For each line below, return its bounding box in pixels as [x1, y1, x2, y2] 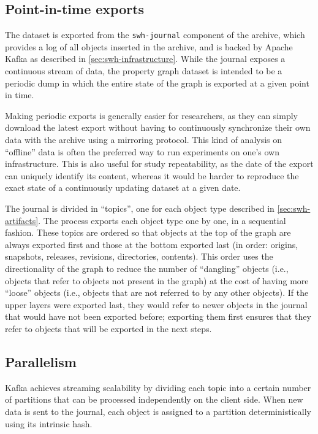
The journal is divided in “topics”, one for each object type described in [5, 201, 274, 214]
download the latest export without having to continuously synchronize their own [5, 121, 311, 134]
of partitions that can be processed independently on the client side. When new [5, 393, 303, 406]
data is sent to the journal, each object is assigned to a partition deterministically [5, 405, 311, 417]
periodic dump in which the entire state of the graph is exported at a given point [5, 76, 309, 89]
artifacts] [5, 214, 39, 227]
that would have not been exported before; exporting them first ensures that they [5, 310, 311, 323]
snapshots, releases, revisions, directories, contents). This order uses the [5, 250, 273, 263]
